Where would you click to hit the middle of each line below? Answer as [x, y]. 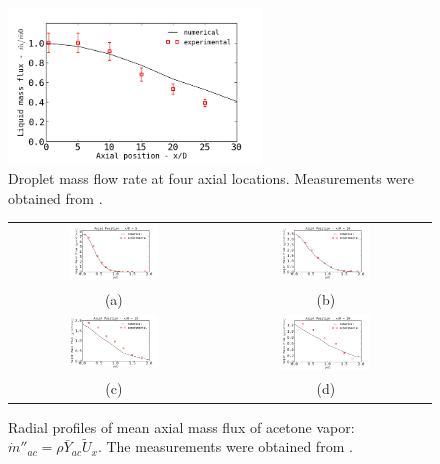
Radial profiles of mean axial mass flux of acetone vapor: [181, 426]
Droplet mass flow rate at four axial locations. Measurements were [211, 178]
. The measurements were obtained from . [225, 446]
